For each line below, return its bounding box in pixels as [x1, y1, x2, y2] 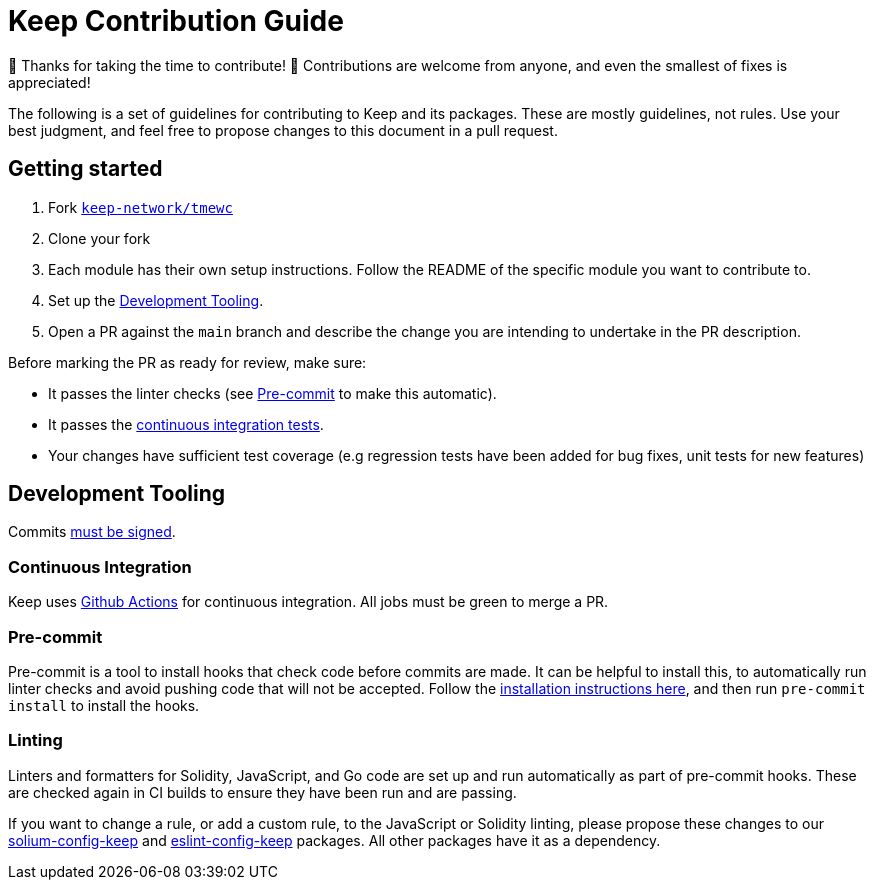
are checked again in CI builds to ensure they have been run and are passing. [8, 783, 517, 801]
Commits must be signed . [8, 523, 176, 541]
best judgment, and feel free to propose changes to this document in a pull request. [8, 121, 558, 139]
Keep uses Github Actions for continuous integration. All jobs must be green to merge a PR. [8, 593, 609, 611]
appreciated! [8, 73, 91, 91]
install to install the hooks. [8, 696, 200, 714]
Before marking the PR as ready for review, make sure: [8, 353, 367, 371]
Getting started [8, 156, 163, 182]
